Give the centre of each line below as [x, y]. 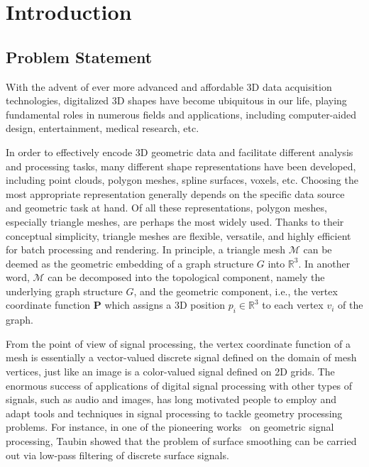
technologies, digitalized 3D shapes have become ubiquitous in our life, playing [176, 100]
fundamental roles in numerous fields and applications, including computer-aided [181, 114]
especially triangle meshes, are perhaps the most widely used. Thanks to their [175, 221]
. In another [324, 263]
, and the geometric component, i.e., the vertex [236, 291]
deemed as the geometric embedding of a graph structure [130, 263]
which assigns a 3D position [165, 305]
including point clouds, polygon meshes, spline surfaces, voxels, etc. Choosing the [182, 180]
